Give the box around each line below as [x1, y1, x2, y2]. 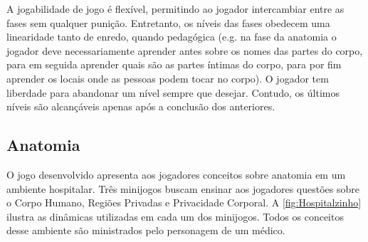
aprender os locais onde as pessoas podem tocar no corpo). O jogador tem [6, 70, 329, 85]
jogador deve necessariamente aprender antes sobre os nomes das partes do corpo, [6, 43, 363, 58]
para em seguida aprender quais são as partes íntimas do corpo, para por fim [6, 57, 342, 72]
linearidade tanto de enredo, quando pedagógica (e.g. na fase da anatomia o [6, 29, 337, 44]
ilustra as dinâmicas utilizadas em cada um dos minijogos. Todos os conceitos [6, 209, 344, 223]
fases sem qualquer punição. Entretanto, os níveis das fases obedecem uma [6, 15, 330, 30]
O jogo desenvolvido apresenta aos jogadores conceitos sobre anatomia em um [6, 167, 346, 181]
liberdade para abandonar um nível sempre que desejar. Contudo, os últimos [6, 85, 340, 100]
